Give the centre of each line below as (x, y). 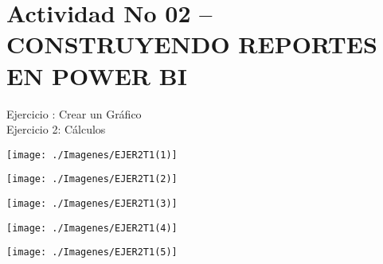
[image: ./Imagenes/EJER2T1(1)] (92, 155)
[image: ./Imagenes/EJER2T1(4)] (92, 228)
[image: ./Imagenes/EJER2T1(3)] (92, 204)
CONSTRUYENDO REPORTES (192, 44)
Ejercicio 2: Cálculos (56, 129)
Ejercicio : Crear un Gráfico (74, 113)
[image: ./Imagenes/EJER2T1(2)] (92, 179)
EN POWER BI (97, 75)
